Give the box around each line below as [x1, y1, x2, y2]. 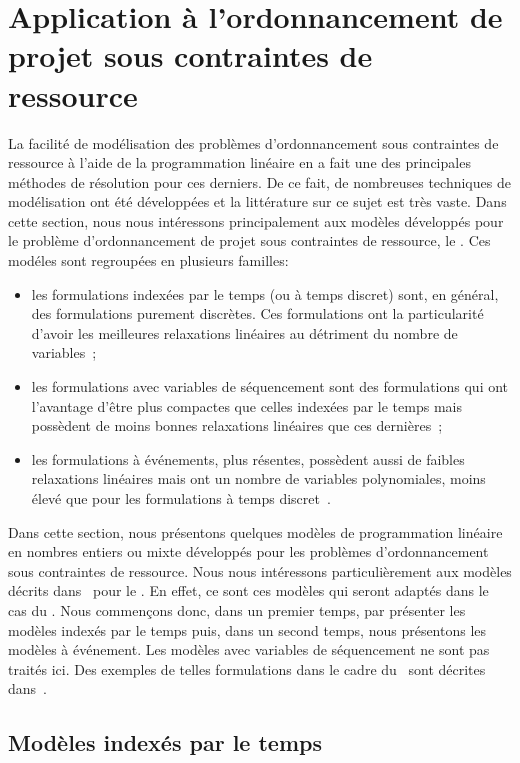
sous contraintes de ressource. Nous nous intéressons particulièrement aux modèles [8, 560, 512, 581]
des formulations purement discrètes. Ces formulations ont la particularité [31, 303, 484, 324]
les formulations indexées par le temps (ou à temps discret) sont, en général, [31, 283, 499, 304]
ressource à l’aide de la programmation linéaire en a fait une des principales [8, 152, 471, 173]
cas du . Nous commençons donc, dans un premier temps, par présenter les [8, 599, 466, 620]
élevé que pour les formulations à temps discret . [31, 488, 331, 508]
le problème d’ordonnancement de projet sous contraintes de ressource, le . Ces [8, 230, 491, 251]
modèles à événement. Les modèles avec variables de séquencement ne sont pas [8, 639, 490, 660]
